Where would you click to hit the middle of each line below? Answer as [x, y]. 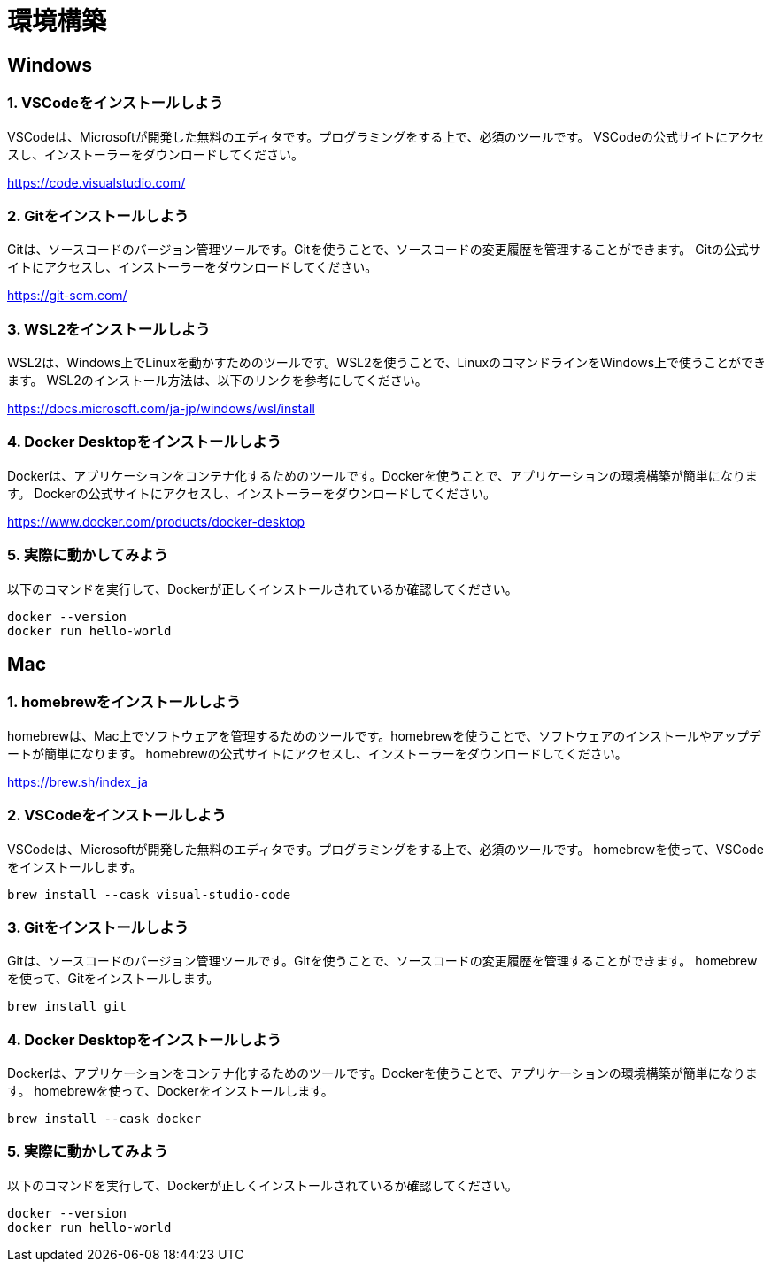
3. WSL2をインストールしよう [109, 329]
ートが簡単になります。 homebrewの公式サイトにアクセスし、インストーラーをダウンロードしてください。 [317, 753]
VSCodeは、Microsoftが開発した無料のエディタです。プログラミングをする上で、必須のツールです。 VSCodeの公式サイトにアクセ [386, 136]
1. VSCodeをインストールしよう [116, 103]
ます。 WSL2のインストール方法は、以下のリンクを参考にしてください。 [217, 381]
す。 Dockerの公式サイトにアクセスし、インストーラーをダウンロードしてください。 [252, 493]
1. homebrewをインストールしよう [124, 702]
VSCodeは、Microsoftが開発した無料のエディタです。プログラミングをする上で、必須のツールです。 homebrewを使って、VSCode [385, 849]
